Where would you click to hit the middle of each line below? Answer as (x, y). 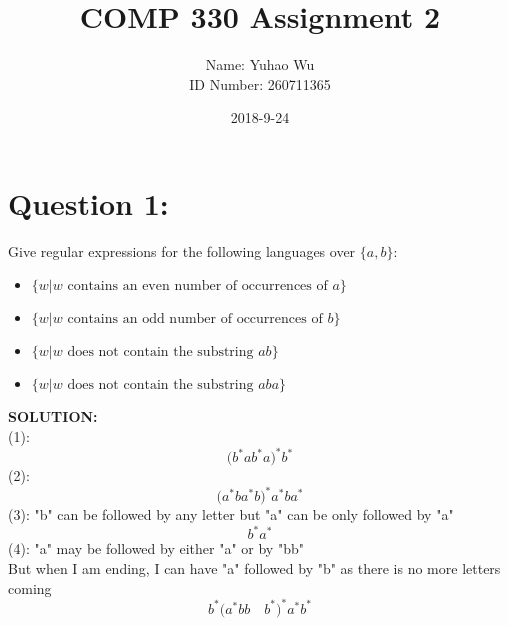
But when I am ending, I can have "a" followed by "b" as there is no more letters (254, 567)
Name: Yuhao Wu (260, 64)
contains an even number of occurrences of (197, 286)
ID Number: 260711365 (260, 83)
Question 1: (88, 202)
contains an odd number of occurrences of (195, 319)
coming (30, 587)
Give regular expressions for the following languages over (182, 250)
